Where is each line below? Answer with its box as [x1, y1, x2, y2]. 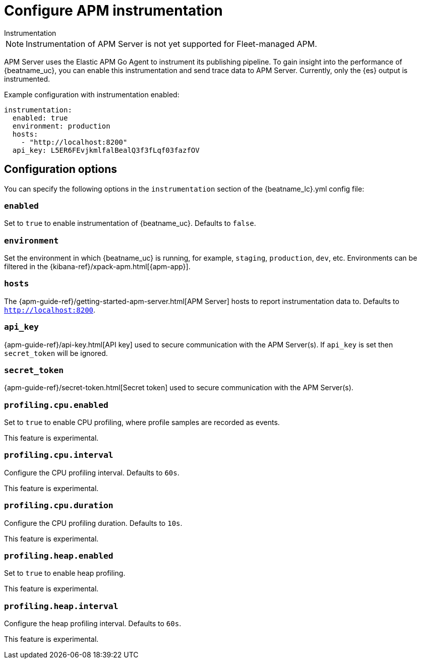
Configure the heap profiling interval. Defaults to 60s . [4, 619, 182, 628]
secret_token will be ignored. [4, 348, 108, 357]
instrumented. [4, 74, 50, 83]
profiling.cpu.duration [4, 501, 113, 511]
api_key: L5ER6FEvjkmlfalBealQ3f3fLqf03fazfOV [12, 146, 200, 154]
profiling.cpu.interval [4, 450, 113, 460]
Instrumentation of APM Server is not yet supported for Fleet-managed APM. [26, 38, 317, 49]
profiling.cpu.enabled [4, 400, 108, 410]
